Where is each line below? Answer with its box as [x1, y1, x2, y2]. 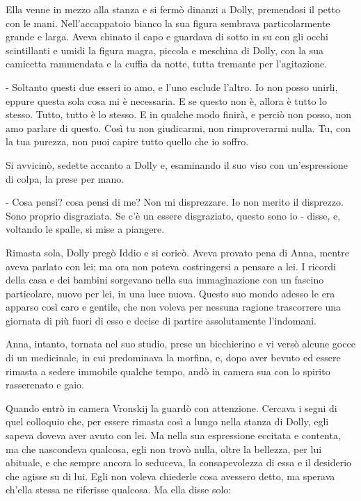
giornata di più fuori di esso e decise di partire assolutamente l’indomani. [6, 313, 317, 327]
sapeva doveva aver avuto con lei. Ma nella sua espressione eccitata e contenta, [6, 428, 341, 443]
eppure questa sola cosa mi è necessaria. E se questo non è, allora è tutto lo [6, 93, 327, 108]
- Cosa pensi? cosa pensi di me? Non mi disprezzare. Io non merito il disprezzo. [6, 195, 344, 209]
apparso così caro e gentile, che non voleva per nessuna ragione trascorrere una [6, 299, 342, 314]
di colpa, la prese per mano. [6, 171, 125, 186]
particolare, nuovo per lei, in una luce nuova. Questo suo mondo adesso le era [6, 286, 335, 300]
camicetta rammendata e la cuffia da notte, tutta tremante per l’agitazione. [6, 56, 328, 71]
